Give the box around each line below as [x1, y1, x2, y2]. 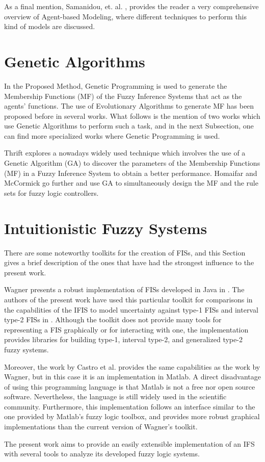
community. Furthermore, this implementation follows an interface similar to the [4, 401, 255, 412]
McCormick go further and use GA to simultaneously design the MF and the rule [4, 177, 258, 188]
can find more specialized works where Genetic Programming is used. [4, 130, 220, 141]
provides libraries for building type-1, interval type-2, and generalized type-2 [4, 334, 243, 345]
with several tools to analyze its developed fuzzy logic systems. [4, 448, 200, 459]
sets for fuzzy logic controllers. [4, 187, 99, 198]
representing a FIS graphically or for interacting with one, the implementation [4, 324, 249, 335]
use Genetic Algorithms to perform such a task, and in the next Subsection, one [4, 120, 254, 131]
